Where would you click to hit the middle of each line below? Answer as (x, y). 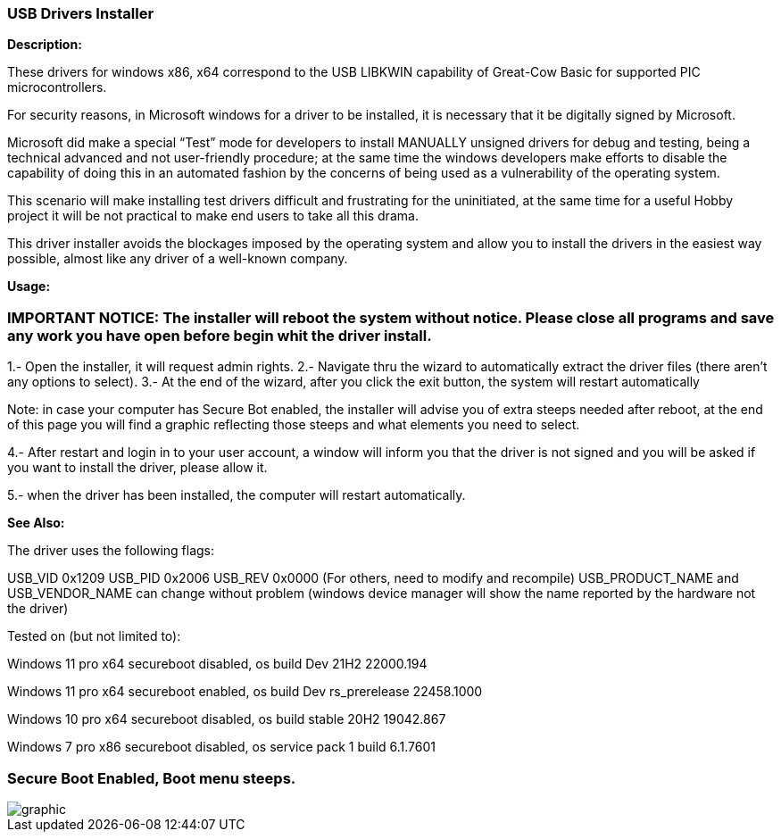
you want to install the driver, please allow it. (137, 468)
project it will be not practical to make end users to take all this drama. (213, 216)
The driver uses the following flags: (111, 551)
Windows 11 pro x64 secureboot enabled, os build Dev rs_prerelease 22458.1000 (245, 692)
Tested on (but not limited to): (94, 636)
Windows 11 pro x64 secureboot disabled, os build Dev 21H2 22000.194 (217, 664)
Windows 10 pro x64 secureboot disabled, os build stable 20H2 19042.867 (227, 719)
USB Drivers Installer (81, 13)
